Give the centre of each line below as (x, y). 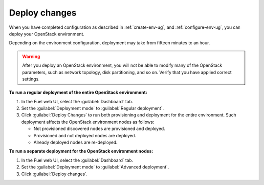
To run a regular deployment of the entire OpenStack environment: (78, 92)
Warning (31, 56)
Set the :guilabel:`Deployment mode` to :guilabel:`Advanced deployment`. (95, 167)
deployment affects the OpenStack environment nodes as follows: (88, 122)
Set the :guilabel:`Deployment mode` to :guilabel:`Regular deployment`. (92, 108)
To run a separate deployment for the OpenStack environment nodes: (81, 151)
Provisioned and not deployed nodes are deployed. (85, 135)
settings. (31, 79)
